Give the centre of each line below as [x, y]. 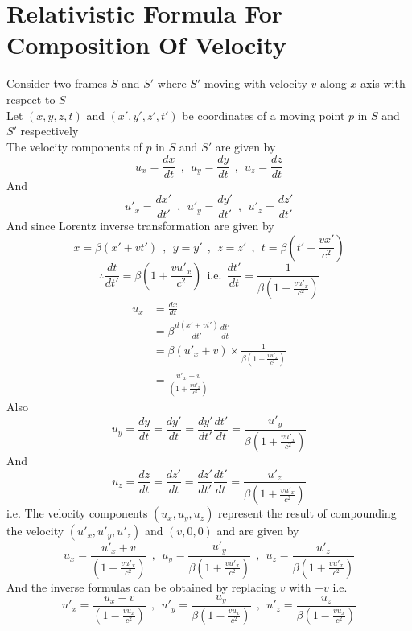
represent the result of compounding [307, 513]
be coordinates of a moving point [264, 115]
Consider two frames [57, 83]
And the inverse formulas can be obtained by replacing [142, 586]
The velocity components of [74, 146]
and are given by [258, 531]
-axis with [381, 83]
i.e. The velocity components [77, 513]
